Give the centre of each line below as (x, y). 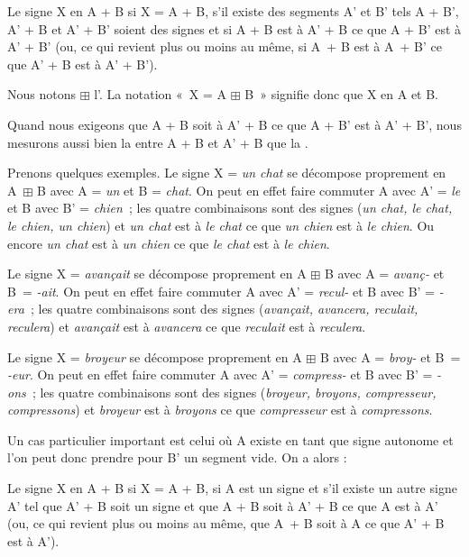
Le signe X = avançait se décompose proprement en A (157, 274)
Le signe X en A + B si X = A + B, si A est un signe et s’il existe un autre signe (232, 488)
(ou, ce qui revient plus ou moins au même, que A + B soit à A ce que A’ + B (226, 523)
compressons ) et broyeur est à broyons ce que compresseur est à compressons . (220, 410)
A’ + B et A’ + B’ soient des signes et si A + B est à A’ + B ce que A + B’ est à (234, 28)
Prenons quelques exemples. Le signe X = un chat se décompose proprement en (227, 173)
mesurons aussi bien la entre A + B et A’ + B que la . (158, 142)
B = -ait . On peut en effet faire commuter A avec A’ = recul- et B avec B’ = (221, 291)
